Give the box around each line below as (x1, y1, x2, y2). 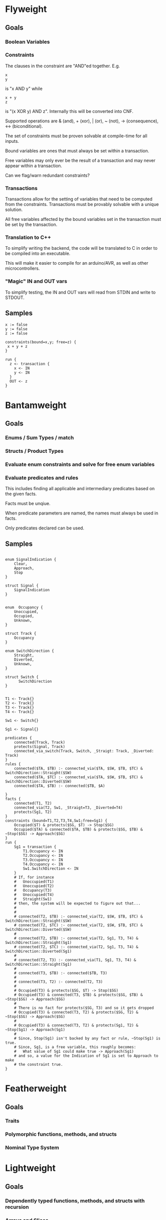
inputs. (5, 138, 19, 144)
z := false (5, 331, 28, 336)
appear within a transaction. (5, 163, 62, 169)
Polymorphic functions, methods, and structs (5, 1131, 117, 1138)
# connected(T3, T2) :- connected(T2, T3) (14, 979, 103, 984)
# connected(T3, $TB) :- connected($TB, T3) (14, 970, 108, 976)
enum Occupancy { (5, 605, 43, 610)
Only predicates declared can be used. (5, 525, 84, 531)
